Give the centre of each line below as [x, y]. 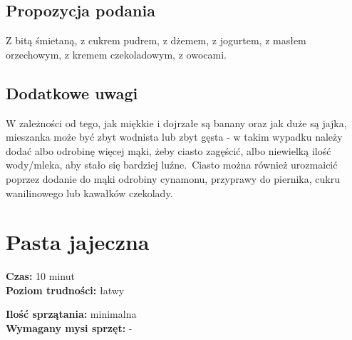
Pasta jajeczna [78, 242]
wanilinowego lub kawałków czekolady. [89, 192]
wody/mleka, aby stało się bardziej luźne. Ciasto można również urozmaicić [172, 165]
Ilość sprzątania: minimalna [71, 314]
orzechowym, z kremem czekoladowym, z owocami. [116, 54]
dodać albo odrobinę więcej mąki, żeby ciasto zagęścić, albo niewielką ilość [169, 150]
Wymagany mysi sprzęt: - [69, 328]
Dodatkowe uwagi [72, 92]
